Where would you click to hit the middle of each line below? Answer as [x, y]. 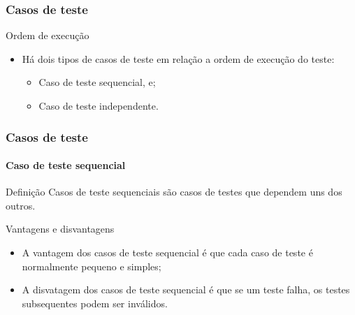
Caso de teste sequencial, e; [97, 82]
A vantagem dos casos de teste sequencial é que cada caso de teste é [167, 252]
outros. [21, 205]
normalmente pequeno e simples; [92, 266]
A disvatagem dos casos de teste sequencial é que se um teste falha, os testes [186, 290]
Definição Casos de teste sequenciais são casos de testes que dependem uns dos [174, 192]
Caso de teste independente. [99, 105]
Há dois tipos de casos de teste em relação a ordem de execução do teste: [178, 58]
